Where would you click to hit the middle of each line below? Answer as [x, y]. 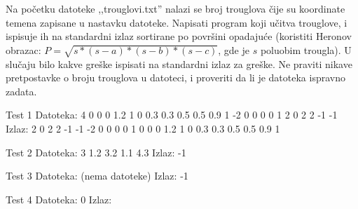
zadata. [21, 91]
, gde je [234, 49]
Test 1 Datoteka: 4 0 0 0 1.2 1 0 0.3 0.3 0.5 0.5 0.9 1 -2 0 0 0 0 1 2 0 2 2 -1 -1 [172, 115]
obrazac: [23, 49]
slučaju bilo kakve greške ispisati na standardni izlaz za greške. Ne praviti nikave [179, 63]
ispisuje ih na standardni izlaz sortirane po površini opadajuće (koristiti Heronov [179, 36]
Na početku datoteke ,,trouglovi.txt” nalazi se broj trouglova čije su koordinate [175, 8]
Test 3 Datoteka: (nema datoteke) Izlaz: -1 [97, 176]
